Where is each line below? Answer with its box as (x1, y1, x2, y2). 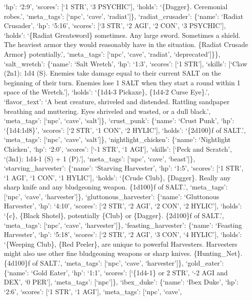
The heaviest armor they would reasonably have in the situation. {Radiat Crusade (4, 39, 248, 49)
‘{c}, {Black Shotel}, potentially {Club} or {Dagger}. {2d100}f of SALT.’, (4, 210, 224, 221)
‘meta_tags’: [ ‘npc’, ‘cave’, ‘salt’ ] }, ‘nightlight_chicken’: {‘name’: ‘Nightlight (4, 134, 231, 144)
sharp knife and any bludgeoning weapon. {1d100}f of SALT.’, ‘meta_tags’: (4, 182, 228, 192)
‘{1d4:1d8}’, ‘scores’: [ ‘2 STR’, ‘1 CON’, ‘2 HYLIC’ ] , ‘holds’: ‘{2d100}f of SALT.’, (4, 125, 246, 135)
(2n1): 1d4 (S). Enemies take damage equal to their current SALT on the (4, 68, 221, 78)
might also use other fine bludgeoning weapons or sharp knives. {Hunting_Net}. (4, 248, 243, 258)
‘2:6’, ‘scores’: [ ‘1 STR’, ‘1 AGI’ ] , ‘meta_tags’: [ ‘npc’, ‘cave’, (4, 286, 182, 296)
